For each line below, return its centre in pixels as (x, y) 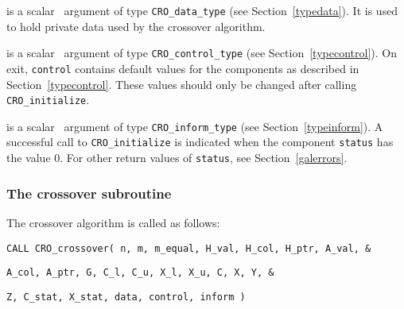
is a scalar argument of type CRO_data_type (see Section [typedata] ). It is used (202, 10)
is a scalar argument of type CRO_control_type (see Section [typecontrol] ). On (202, 53)
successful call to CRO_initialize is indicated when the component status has (200, 142)
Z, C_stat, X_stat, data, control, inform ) (126, 297)
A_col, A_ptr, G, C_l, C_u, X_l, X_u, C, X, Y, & (140, 273)
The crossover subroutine (89, 193)
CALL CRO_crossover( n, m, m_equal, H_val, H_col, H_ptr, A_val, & (189, 248)
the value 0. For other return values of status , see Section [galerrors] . (177, 158)
